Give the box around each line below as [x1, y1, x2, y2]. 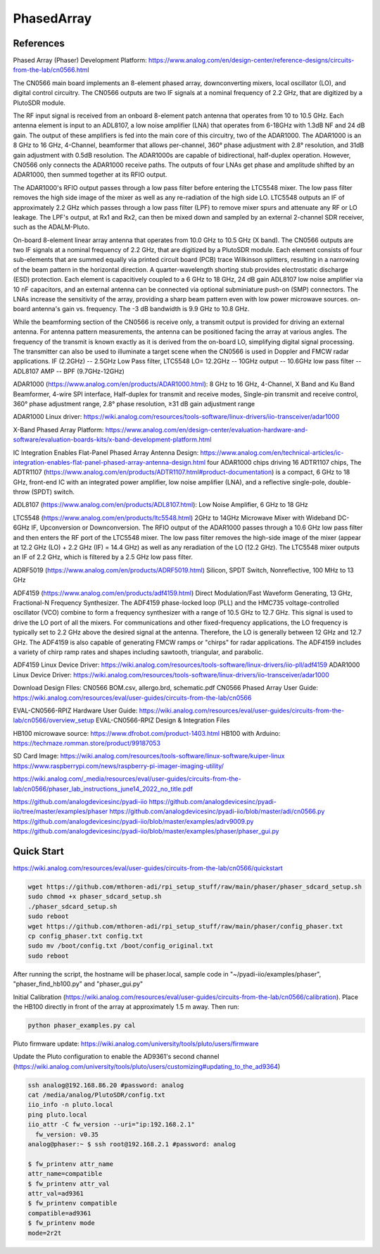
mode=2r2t [27, 1229, 62, 1237]
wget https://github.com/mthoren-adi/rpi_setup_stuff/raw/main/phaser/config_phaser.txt [27, 922, 344, 930]
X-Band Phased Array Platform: [13, 425, 104, 434]
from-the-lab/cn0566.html [13, 65, 89, 74]
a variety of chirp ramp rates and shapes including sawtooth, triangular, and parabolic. [13, 648, 264, 656]
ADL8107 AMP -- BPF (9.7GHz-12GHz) [13, 367, 125, 375]
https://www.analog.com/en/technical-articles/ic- [200, 448, 344, 457]
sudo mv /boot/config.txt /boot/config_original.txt [27, 942, 214, 950]
